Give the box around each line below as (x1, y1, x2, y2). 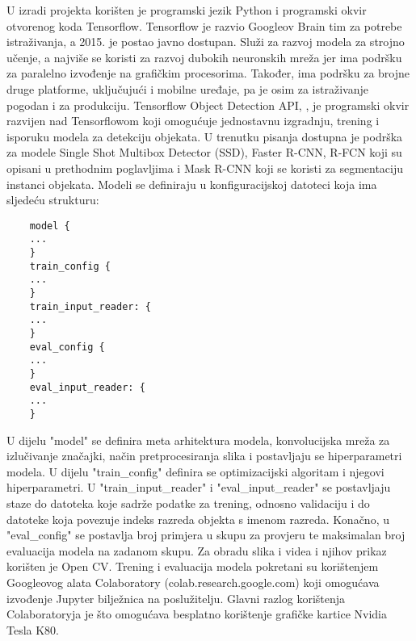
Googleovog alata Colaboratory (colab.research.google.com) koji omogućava (6, 573, 380, 590)
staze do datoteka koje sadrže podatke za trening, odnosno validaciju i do (6, 494, 370, 511)
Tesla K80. (6, 621, 60, 638)
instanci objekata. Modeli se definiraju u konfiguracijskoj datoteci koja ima (6, 175, 377, 192)
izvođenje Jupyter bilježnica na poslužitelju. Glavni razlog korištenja (6, 589, 346, 606)
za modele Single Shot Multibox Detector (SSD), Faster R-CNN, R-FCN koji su (6, 144, 402, 161)
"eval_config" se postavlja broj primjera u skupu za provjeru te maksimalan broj (6, 526, 405, 543)
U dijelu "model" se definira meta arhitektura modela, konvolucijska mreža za (6, 431, 390, 448)
